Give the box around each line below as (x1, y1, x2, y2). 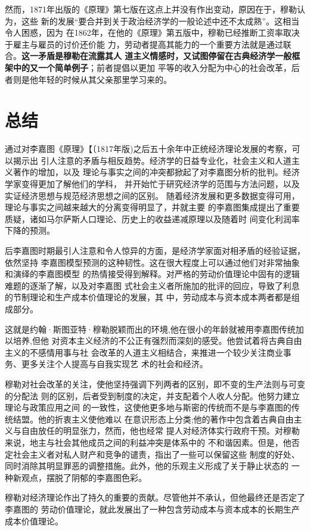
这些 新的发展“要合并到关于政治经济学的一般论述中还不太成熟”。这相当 (21, 14, 299, 27)
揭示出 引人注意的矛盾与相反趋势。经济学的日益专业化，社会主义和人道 (13, 154, 292, 166)
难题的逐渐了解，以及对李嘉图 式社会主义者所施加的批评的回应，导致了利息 (5, 279, 300, 291)
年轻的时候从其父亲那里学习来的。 (38, 73, 172, 85)
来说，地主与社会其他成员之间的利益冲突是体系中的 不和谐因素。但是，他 (5, 436, 292, 448)
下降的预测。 (5, 224, 55, 237)
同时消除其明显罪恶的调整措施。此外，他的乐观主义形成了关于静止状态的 (5, 459, 289, 472)
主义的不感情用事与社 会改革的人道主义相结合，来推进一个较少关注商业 (5, 346, 283, 358)
